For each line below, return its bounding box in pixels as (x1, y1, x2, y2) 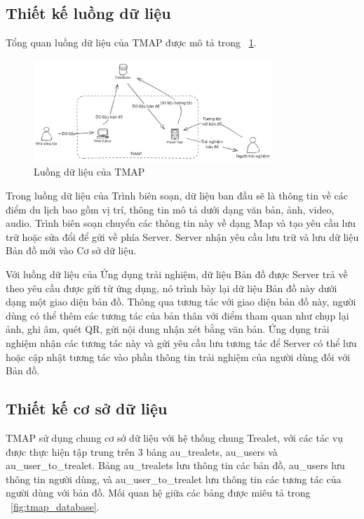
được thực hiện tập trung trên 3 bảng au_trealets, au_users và (6, 444, 278, 459)
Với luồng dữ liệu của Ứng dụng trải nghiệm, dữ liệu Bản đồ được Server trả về (6, 267, 348, 282)
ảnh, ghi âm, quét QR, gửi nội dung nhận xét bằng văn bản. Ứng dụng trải (6, 322, 330, 336)
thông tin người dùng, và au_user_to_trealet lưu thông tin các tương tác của (6, 471, 342, 486)
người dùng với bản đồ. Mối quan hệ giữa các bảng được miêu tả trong (6, 485, 311, 500)
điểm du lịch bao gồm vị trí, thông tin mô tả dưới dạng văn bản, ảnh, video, (6, 202, 335, 216)
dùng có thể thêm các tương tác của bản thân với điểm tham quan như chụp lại (6, 308, 349, 322)
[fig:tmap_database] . (11, 499, 100, 513)
